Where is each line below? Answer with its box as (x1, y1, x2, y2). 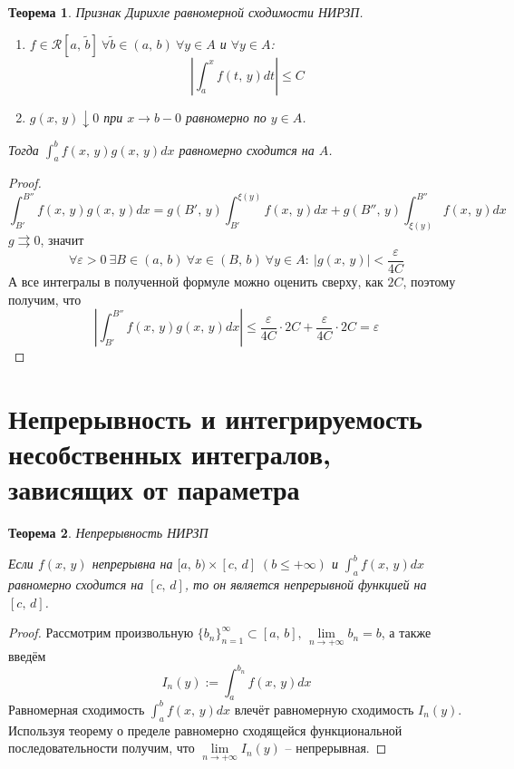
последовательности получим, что (8, 738, 195, 757)
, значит (40, 230, 84, 249)
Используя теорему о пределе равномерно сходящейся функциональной (8, 720, 402, 739)
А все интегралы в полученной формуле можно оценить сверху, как (8, 272, 383, 290)
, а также (381, 623, 432, 642)
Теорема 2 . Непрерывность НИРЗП (8, 523, 209, 542)
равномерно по (186, 107, 267, 126)
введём (8, 646, 46, 665)
